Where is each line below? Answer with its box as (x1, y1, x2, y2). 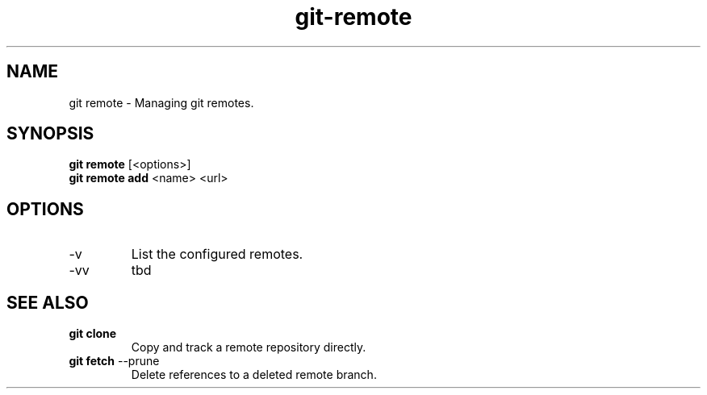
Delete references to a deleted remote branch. (131, 368, 377, 382)
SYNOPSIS (6, 123, 94, 144)
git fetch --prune (69, 354, 160, 368)
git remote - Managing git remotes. (69, 95, 254, 110)
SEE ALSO (6, 292, 89, 313)
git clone (69, 326, 117, 341)
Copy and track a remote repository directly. (131, 340, 366, 355)
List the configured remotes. (131, 246, 303, 263)
